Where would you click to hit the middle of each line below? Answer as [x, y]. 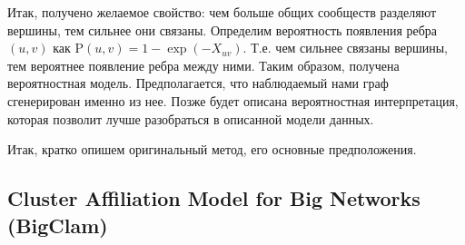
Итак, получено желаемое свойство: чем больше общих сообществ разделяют [222, 12]
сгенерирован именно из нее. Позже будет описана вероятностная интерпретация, [233, 100]
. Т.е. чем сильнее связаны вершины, [345, 48]
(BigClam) [58, 225]
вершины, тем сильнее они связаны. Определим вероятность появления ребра [223, 29]
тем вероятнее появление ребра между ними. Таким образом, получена [203, 65]
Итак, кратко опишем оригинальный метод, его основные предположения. [212, 149]
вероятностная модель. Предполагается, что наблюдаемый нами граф [198, 83]
